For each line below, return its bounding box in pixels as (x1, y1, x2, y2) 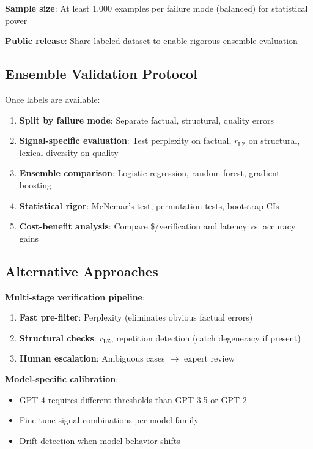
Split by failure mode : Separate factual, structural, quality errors (19, 113, 274, 126)
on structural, (248, 134, 300, 147)
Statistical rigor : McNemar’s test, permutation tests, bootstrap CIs (19, 199, 279, 212)
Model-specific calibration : (5, 372, 119, 385)
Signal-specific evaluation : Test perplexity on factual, (19, 134, 232, 147)
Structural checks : (19, 331, 97, 344)
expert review (183, 352, 235, 365)
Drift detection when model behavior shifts (19, 434, 180, 447)
